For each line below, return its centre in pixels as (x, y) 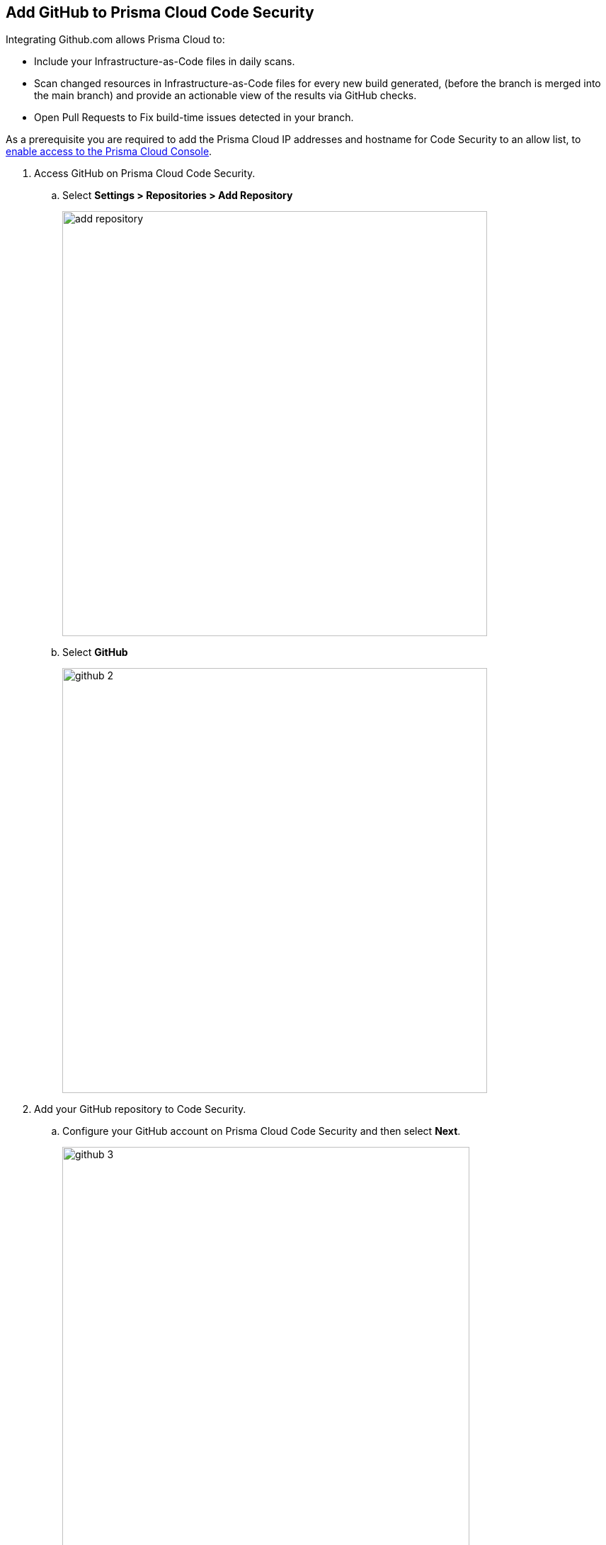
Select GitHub (95, 652)
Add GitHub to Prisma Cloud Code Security (160, 12)
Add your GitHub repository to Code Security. (140, 1109)
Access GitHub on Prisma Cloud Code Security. (145, 174)
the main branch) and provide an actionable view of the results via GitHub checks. (225, 96)
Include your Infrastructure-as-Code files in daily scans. (165, 62)
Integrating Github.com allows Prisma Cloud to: (115, 40)
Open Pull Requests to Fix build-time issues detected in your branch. (194, 118)
